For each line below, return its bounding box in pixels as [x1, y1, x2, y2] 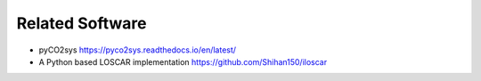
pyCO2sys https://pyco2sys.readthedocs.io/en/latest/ [38, 45, 236, 55]
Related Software [16, 13, 147, 33]
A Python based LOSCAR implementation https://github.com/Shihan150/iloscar [38, 56, 328, 67]
